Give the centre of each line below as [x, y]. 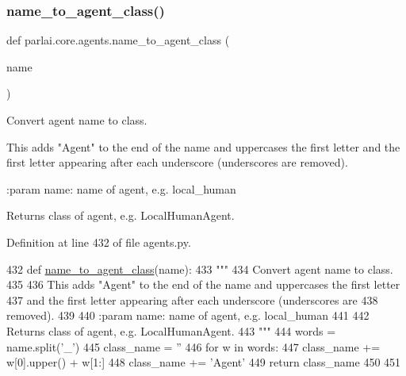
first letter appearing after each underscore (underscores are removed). [177, 162]
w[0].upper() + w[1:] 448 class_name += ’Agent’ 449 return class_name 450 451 [204, 362]
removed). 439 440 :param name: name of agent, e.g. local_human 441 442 [188, 315]
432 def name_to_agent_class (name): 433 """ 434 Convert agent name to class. [200, 269]
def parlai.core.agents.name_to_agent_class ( [118, 40]
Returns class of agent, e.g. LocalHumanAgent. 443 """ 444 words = [171, 330]
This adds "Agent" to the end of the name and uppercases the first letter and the [203, 146]
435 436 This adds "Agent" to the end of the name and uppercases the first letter [203, 284]
